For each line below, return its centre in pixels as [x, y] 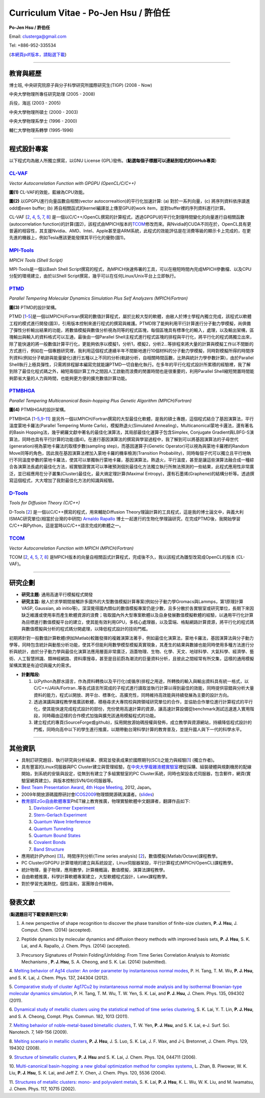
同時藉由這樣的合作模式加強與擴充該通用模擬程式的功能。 [100, 715]
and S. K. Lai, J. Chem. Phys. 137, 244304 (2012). [59, 978]
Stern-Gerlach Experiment [60, 815]
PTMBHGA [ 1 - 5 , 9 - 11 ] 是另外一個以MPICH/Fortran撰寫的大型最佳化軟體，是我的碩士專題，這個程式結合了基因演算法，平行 [132, 418]
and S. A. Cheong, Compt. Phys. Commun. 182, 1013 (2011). [69, 1016]
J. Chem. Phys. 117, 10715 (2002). [42, 1089]
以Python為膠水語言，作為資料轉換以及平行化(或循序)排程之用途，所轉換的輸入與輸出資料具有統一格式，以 [141, 681]
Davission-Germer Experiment [64, 808]
